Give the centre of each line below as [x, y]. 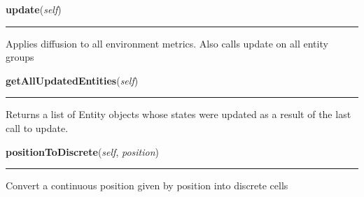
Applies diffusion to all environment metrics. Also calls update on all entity [167, 43]
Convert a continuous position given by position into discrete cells [147, 185]
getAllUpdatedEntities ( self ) [72, 80]
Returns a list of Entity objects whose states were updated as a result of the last [178, 114]
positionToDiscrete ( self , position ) [82, 151]
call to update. [37, 127]
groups [20, 57]
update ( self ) [34, 9]
